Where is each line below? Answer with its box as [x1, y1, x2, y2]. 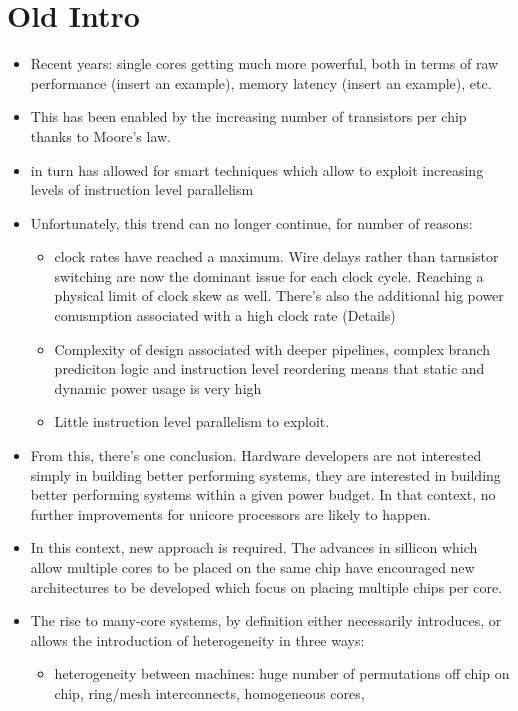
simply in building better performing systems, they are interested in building [30, 464, 501, 485]
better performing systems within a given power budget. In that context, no [30, 484, 496, 505]
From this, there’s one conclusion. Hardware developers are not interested [30, 445, 482, 466]
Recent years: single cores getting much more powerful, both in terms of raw [30, 53, 499, 74]
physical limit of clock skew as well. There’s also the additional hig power [54, 285, 504, 306]
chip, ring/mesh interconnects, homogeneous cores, [54, 682, 365, 703]
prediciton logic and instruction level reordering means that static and [54, 358, 485, 379]
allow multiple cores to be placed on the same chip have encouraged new [30, 557, 475, 577]
